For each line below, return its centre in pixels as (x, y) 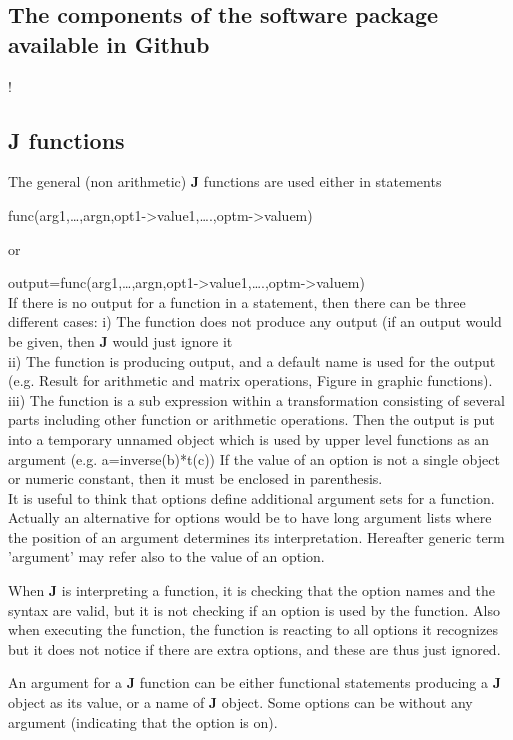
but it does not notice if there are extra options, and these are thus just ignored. (254, 648)
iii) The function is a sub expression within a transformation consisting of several (257, 399)
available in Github (109, 43)
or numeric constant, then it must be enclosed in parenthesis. (195, 478)
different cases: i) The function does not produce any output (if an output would (255, 321)
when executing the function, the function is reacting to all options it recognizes (253, 629)
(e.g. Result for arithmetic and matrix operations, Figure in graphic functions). (250, 380)
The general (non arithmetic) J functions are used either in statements (225, 181)
